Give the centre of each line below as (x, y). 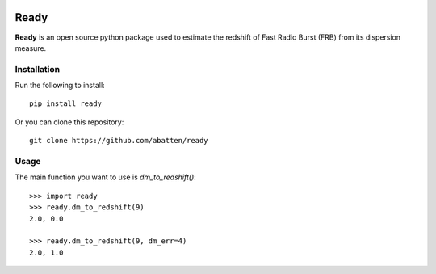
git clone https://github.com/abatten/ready (119, 141)
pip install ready (66, 104)
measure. (31, 48)
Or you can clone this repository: (69, 122)
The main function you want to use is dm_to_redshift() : (106, 177)
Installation (38, 69)
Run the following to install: (60, 86)
